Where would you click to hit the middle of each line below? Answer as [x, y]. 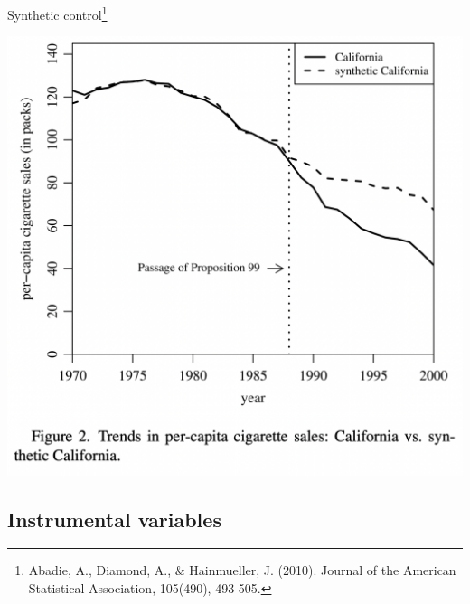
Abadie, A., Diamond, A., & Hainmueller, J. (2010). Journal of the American [242, 570]
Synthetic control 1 [57, 13]
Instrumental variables [114, 519]
